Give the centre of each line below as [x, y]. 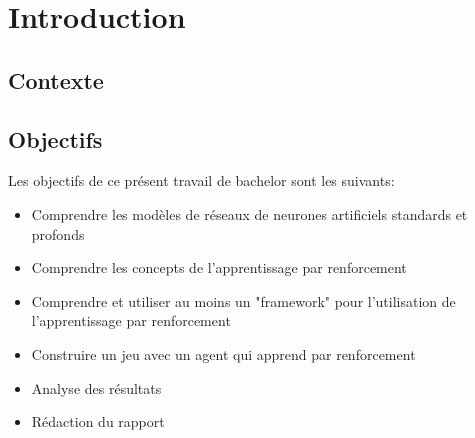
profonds [58, 233]
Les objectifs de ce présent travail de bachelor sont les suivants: [201, 180]
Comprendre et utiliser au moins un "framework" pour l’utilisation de [243, 300]
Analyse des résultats [96, 387]
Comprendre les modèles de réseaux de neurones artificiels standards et [249, 213]
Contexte [56, 79]
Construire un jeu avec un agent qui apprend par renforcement [223, 353]
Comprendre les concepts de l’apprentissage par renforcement [219, 267]
